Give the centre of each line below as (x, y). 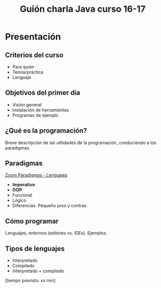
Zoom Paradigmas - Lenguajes (36, 175)
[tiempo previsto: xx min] (30, 281)
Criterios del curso (34, 55)
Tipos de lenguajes (35, 248)
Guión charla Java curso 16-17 (83, 9)
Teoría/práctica (28, 72)
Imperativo (24, 185)
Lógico (19, 200)
